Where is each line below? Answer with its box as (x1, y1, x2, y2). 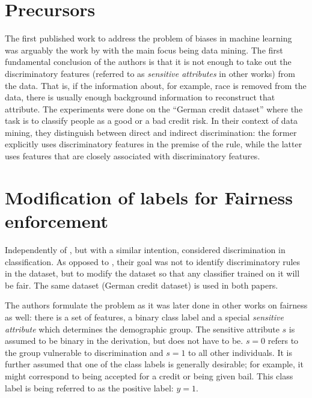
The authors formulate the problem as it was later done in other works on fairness (5, 299, 308, 311)
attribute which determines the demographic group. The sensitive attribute (5, 322, 280, 335)
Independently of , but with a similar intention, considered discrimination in (5, 243, 286, 256)
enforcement (5, 209, 109, 233)
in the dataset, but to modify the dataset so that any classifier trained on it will (5, 267, 300, 280)
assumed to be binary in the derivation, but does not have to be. (5, 334, 243, 347)
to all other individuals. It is (188, 346, 292, 358)
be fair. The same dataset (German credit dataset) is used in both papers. (5, 278, 278, 291)
